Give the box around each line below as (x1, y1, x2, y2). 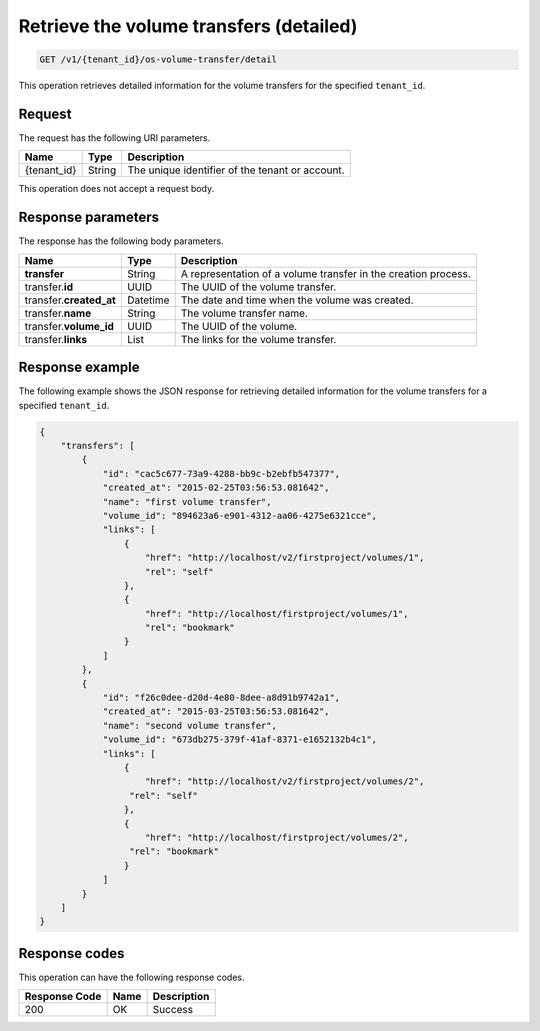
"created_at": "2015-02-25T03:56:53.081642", (102, 482, 330, 494)
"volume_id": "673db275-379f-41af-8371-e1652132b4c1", (102, 734, 378, 745)
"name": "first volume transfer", (102, 496, 272, 507)
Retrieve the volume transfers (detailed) (18, 15, 358, 37)
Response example (18, 359, 140, 376)
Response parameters (18, 209, 160, 226)
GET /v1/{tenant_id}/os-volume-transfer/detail (39, 54, 277, 65)
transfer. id (24, 280, 74, 294)
